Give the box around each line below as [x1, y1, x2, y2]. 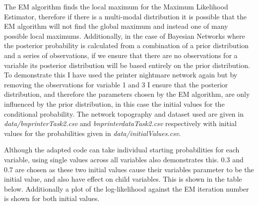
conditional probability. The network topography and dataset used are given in [4, 108, 244, 119]
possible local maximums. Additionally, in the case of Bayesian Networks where [4, 30, 245, 41]
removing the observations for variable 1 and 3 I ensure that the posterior [4, 79, 228, 89]
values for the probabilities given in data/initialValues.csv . [4, 128, 181, 138]
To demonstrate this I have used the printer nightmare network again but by [4, 69, 238, 80]
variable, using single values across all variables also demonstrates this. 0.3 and [4, 154, 244, 164]
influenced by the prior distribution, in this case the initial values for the [4, 98, 225, 109]
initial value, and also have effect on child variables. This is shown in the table [4, 174, 242, 184]
